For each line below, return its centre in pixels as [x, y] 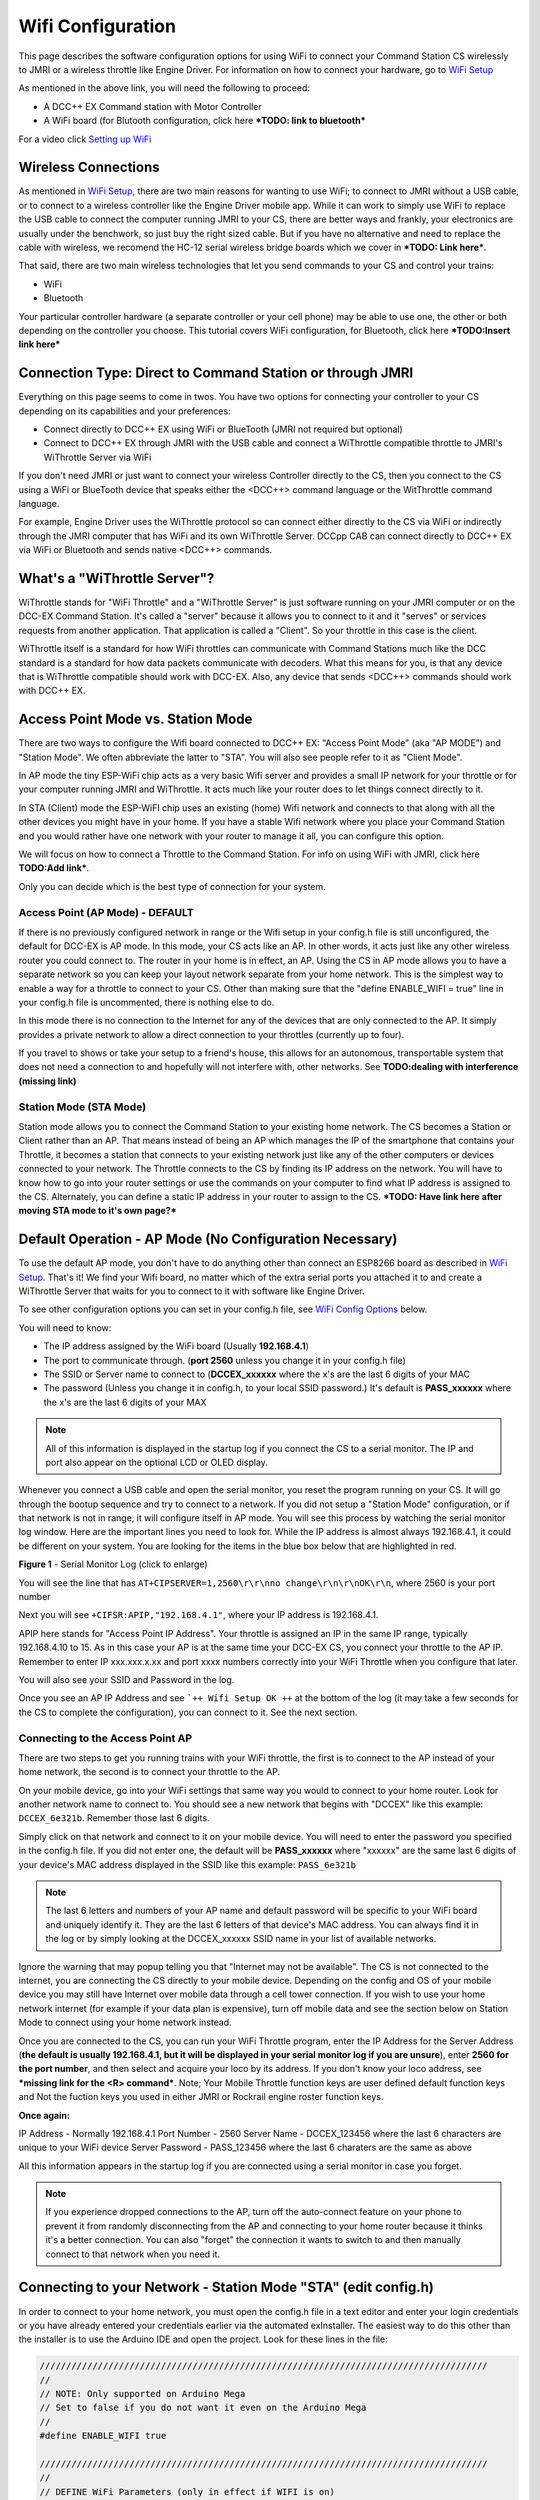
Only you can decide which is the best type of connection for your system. [172, 886]
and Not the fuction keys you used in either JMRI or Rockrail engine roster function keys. [201, 2097]
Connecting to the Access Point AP [105, 1738]
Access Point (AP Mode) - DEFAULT [106, 912]
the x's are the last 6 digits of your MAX [125, 1402]
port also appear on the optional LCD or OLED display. [157, 1462]
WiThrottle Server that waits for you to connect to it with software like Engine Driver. [191, 1291]
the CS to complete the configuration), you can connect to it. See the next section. [188, 1712]
